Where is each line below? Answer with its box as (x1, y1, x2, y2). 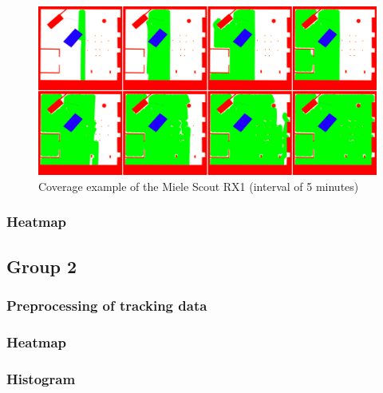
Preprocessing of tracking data (6, 295, 207, 315)
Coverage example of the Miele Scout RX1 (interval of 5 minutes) (38, 177, 359, 194)
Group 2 (6, 253, 77, 278)
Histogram (6, 368, 76, 388)
